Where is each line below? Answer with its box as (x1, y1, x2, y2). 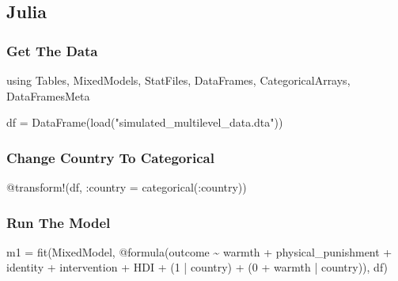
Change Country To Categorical (6, 147, 214, 167)
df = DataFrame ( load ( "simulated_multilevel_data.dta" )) (6, 114, 283, 131)
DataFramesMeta (6, 87, 90, 104)
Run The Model (6, 212, 111, 232)
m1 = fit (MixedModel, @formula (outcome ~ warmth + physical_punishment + (6, 243, 392, 260)
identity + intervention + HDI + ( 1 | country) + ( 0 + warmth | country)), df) (6, 259, 389, 275)
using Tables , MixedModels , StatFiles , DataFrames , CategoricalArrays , (6, 72, 351, 88)
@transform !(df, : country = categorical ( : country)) (6, 179, 247, 195)
